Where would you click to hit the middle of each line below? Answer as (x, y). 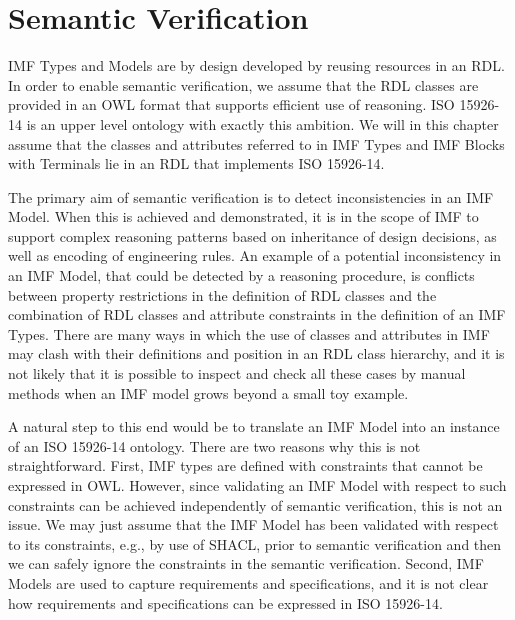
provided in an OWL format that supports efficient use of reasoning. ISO (231, 104)
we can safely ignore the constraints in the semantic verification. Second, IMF (246, 563)
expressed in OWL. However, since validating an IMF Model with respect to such (257, 485)
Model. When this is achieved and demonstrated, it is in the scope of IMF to (243, 216)
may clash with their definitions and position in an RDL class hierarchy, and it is (256, 353)
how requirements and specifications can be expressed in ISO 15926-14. (225, 602)
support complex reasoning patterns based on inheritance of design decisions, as (252, 235)
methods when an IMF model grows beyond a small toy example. (208, 392)
